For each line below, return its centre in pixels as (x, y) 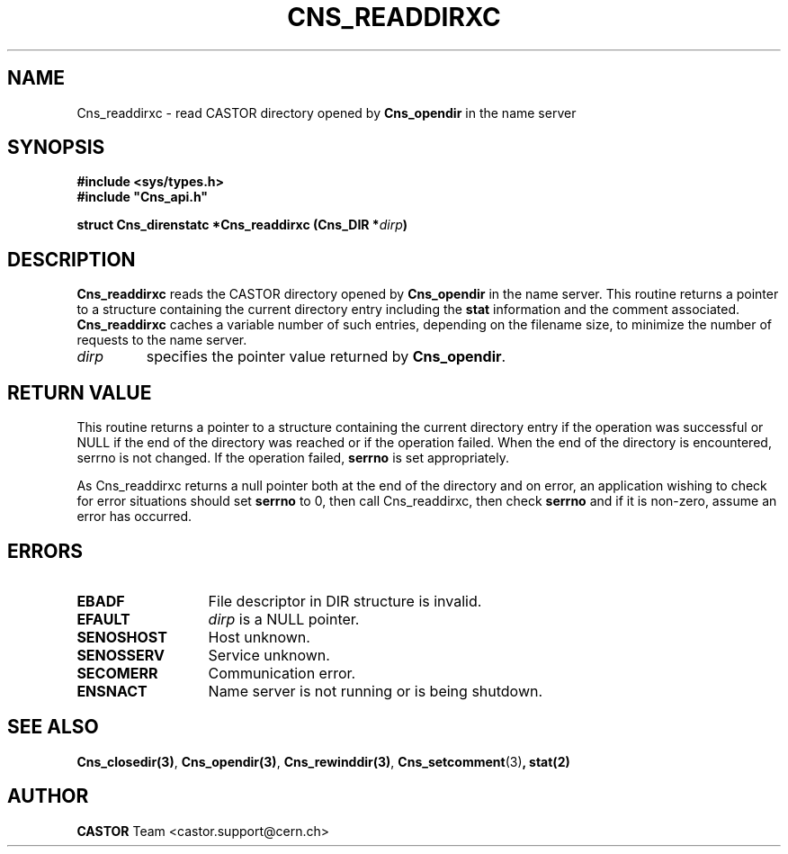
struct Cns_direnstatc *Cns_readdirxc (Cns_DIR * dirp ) (242, 225)
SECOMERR (117, 673)
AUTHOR (48, 796)
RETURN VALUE (80, 392)
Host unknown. (259, 637)
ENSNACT (112, 691)
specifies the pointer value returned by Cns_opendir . (326, 357)
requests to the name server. (162, 340)
